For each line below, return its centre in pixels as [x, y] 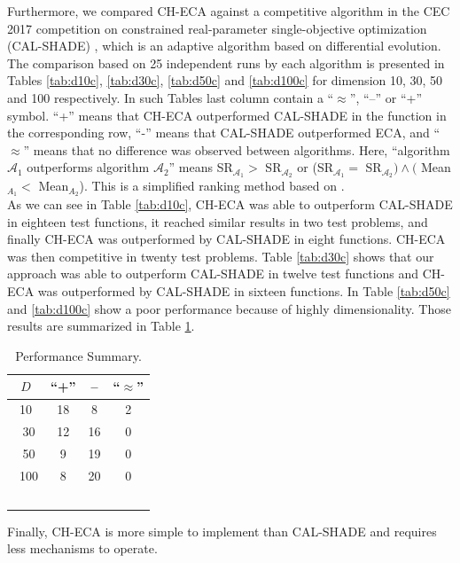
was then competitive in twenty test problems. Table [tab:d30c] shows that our [221, 256]
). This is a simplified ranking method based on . [212, 186]
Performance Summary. [78, 355]
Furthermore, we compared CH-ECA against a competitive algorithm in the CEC [229, 11]
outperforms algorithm [88, 167]
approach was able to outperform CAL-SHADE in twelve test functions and [213, 274]
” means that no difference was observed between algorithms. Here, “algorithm [237, 149]
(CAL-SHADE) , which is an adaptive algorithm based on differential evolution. [224, 46]
